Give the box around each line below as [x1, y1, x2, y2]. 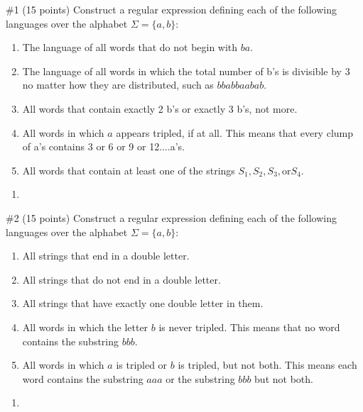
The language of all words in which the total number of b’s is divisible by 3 [22, 63, 350, 78]
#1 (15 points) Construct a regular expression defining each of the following [6, 2, 337, 16]
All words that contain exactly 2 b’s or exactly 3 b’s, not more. [22, 101, 298, 116]
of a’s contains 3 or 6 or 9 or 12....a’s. [22, 139, 185, 154]
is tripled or [116, 357, 168, 372]
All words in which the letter [22, 319, 148, 334]
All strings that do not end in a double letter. [22, 272, 221, 286]
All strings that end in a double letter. [22, 248, 190, 263]
